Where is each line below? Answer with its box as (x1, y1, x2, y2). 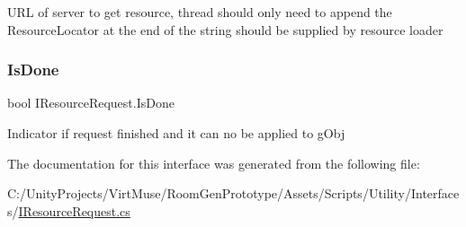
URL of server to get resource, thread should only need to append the (7, 3, 392, 21)
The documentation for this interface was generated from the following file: (7, 153, 420, 172)
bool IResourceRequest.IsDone (7, 93, 175, 112)
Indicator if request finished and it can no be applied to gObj (7, 124, 345, 142)
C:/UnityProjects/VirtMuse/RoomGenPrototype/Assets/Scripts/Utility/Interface (7, 184, 460, 203)
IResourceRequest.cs (18, 201, 130, 220)
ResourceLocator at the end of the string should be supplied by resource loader (7, 20, 444, 39)
